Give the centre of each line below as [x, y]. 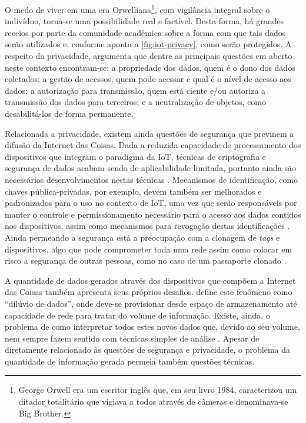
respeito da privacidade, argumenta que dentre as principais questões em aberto [149, 56]
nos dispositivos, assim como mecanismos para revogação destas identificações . [147, 226]
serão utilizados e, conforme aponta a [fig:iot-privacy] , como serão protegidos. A [148, 44]
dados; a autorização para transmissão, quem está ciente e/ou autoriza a [135, 90]
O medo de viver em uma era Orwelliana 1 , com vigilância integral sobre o [137, 9]
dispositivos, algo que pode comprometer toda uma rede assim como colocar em [149, 249]
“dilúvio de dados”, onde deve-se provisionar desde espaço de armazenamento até [151, 303]
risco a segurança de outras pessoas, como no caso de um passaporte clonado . [146, 260]
